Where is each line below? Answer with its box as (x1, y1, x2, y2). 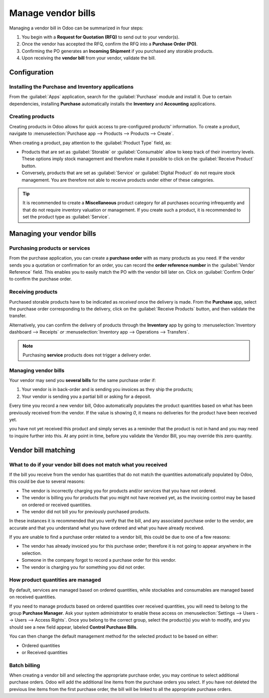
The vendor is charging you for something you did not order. (21, 564, 145, 570)
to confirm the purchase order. (9, 276, 72, 282)
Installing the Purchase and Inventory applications (9, 83, 134, 90)
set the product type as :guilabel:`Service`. (22, 214, 110, 220)
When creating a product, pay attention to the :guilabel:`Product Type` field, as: (9, 140, 172, 146)
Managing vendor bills (9, 367, 65, 374)
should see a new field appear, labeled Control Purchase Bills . (9, 624, 138, 630)
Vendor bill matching (9, 446, 76, 454)
